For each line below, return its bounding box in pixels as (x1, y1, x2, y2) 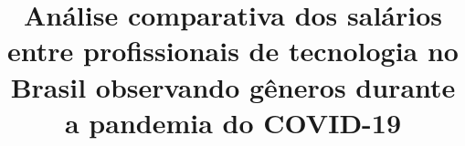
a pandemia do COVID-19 (64, 103, 402, 141)
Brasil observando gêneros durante (10, 68, 456, 105)
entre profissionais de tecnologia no (7, 32, 459, 69)
